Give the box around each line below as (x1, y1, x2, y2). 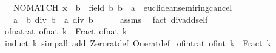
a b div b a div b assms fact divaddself (13, 13, 208, 25)
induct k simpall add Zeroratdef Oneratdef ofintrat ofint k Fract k (4, 36, 271, 49)
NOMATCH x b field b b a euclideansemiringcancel (13, 1, 232, 13)
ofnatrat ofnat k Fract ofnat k (4, 25, 127, 37)
